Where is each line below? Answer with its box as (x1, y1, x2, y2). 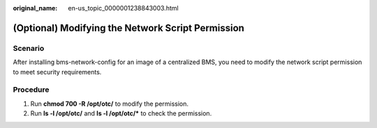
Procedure (13, 85, 50, 95)
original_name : (13, 4, 58, 12)
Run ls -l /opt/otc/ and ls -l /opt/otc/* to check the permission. (30, 109, 212, 118)
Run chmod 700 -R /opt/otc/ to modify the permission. (30, 99, 188, 108)
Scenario (13, 43, 45, 53)
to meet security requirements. (13, 67, 102, 76)
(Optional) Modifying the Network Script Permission (13, 22, 244, 34)
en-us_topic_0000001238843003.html (68, 4, 179, 12)
